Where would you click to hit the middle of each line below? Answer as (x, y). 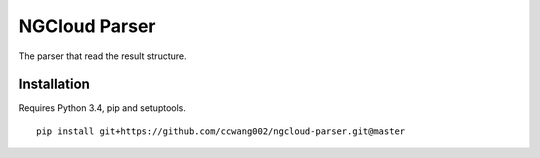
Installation (54, 84)
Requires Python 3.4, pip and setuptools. (102, 108)
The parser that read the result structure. (102, 56)
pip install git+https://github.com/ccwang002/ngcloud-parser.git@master (221, 131)
